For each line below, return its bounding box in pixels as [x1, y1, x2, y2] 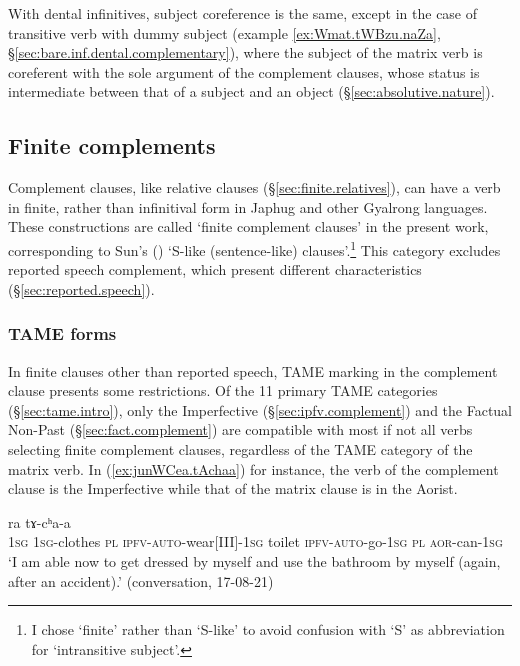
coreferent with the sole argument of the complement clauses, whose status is [8, 61, 480, 82]
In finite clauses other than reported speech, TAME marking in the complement [8, 360, 498, 381]
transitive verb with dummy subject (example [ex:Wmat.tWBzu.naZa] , [8, 22, 441, 43]
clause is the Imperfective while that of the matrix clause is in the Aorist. [8, 478, 458, 499]
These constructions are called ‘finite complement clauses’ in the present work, [8, 216, 489, 237]
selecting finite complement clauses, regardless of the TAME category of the [8, 438, 473, 459]
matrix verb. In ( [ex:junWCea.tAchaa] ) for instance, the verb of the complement [8, 458, 499, 479]
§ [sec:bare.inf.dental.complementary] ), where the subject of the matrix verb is [8, 42, 483, 63]
